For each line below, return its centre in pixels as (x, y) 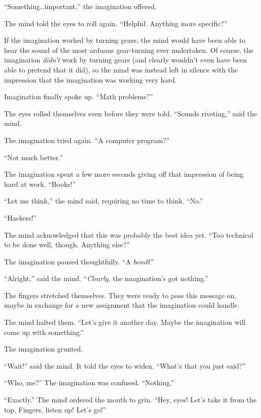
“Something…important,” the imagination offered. (80, 6)
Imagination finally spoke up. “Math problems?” (79, 96)
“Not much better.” (34, 157)
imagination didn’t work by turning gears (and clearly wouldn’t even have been (126, 60)
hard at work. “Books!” (40, 184)
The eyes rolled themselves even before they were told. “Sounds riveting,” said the (130, 113)
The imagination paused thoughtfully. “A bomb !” (79, 261)
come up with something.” (44, 332)
